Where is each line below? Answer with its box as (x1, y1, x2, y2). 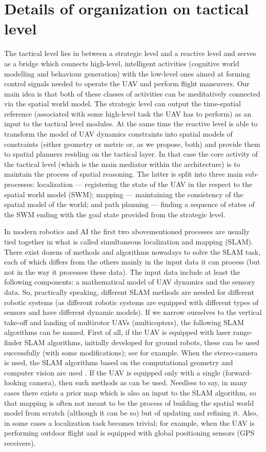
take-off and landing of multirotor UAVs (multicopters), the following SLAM (4, 316, 244, 327)
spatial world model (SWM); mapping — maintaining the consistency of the (4, 189, 243, 199)
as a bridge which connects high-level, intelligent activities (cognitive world (4, 58, 239, 68)
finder (4, 336, 23, 347)
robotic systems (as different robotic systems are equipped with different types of (4, 296, 259, 307)
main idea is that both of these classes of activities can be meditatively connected (4, 88, 260, 99)
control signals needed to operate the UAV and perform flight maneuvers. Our (4, 78, 250, 89)
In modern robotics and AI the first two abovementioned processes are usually (4, 226, 250, 237)
